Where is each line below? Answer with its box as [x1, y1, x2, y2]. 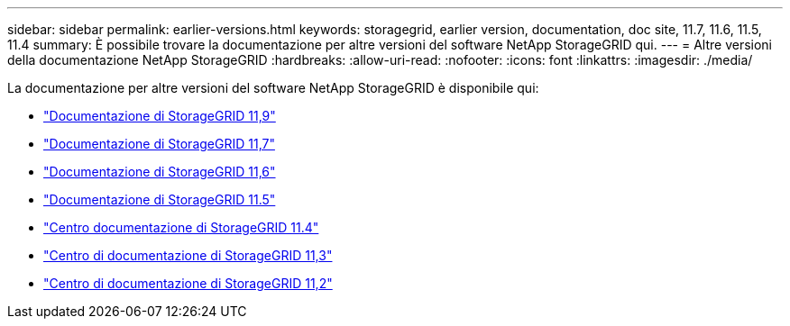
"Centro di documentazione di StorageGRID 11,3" [43, 248, 333, 263]
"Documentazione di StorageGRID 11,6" [43, 164, 276, 179]
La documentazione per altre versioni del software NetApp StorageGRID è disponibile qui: [7, 80, 539, 95]
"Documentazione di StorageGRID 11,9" [43, 108, 276, 123]
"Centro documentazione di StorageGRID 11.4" [43, 220, 319, 235]
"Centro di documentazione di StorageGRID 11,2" [43, 276, 333, 291]
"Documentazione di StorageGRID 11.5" [43, 192, 276, 207]
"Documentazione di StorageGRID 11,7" [43, 136, 275, 151]
